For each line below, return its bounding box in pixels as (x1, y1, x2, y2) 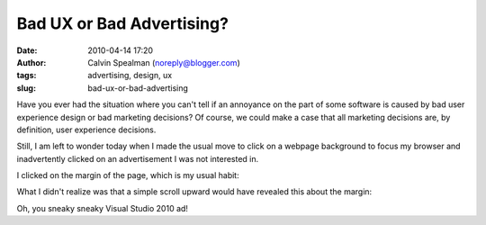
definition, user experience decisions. (16, 124, 157, 135)
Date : (16, 45, 38, 56)
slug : (16, 82, 36, 94)
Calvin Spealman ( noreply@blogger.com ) (87, 57, 240, 67)
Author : (16, 57, 47, 67)
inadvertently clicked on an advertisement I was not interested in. (16, 153, 259, 164)
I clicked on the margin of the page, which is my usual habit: (16, 170, 239, 181)
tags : (16, 70, 37, 81)
